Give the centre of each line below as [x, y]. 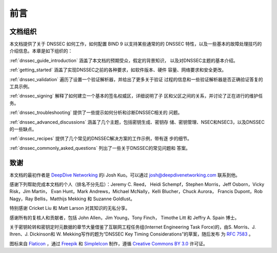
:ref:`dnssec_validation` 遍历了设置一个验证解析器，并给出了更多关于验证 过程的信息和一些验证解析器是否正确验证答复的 [136, 79]
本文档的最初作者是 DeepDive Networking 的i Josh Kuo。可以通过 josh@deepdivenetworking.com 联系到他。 [125, 175]
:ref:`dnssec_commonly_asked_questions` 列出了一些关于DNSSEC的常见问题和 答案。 [100, 148]
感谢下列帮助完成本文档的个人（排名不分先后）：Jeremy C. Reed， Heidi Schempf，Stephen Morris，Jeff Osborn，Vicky [137, 184]
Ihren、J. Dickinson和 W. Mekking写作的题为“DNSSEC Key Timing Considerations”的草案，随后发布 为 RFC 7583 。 [131, 234]
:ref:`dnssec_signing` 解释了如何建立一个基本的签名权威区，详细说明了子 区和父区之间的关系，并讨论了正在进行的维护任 [136, 96]
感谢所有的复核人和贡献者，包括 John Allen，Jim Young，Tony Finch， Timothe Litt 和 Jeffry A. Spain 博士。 [124, 218]
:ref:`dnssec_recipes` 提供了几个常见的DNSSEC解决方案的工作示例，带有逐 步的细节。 [101, 139]
